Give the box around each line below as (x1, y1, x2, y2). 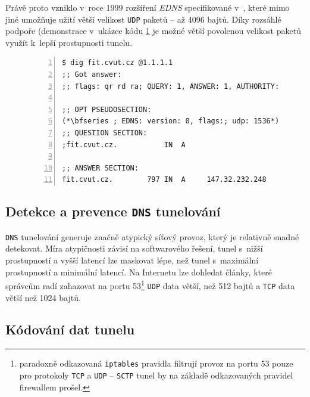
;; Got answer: (62, 70, 122, 79)
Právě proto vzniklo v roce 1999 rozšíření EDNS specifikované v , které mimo (5, 1, 290, 13)
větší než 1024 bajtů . (5, 291, 81, 303)
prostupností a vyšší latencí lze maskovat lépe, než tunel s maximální (5, 254, 259, 266)
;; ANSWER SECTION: (62, 163, 139, 172)
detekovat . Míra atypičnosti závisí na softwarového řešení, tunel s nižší (5, 242, 263, 255)
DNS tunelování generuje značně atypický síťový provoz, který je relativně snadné (5, 230, 299, 243)
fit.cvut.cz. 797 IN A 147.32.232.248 (62, 175, 267, 184)
